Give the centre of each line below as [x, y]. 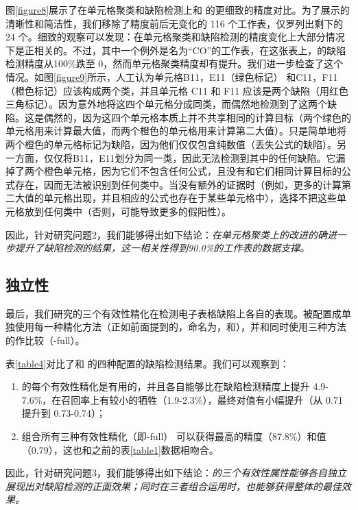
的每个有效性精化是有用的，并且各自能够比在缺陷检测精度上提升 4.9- [175, 386]
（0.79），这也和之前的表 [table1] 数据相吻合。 [120, 449]
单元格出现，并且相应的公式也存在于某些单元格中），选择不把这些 [190, 198]
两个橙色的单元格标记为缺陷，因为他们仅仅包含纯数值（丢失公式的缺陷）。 [171, 144]
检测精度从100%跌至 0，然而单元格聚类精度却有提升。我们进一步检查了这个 [175, 63]
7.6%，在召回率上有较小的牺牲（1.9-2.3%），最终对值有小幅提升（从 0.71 [182, 399]
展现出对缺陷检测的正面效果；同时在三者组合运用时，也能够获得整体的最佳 [174, 486]
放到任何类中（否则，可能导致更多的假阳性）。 [128, 211]
